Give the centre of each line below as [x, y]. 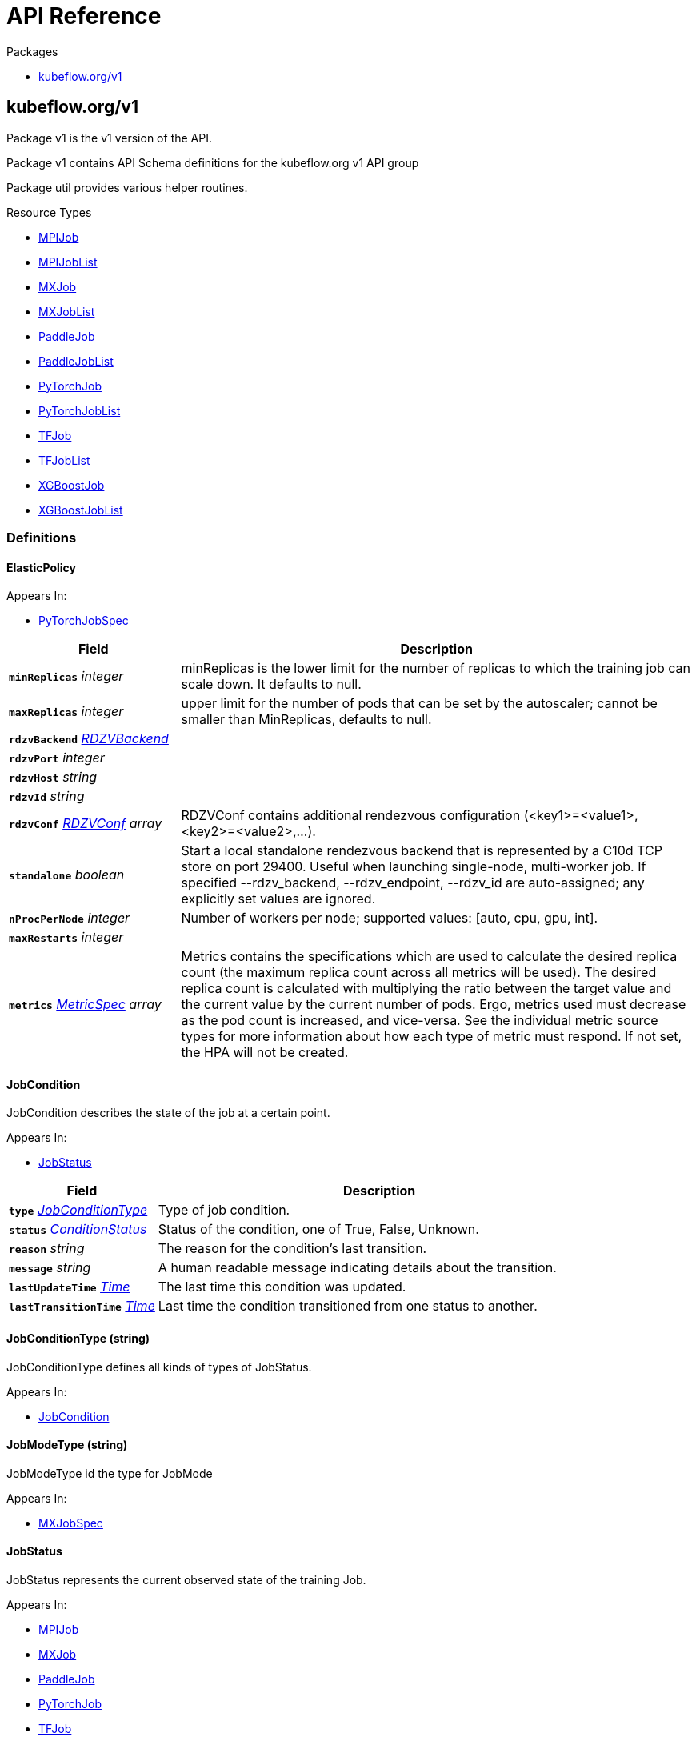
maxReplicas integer [66, 712]
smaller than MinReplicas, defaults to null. [306, 720]
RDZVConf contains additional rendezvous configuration [351, 816]
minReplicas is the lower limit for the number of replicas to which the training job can [436, 668]
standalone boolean [67, 875]
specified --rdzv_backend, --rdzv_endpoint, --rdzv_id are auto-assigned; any [413, 883]
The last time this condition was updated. [282, 1287]
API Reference [84, 16]
